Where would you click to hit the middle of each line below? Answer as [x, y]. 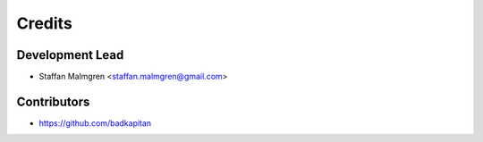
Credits [45, 23]
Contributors [53, 101]
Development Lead [70, 55]
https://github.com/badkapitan [95, 123]
